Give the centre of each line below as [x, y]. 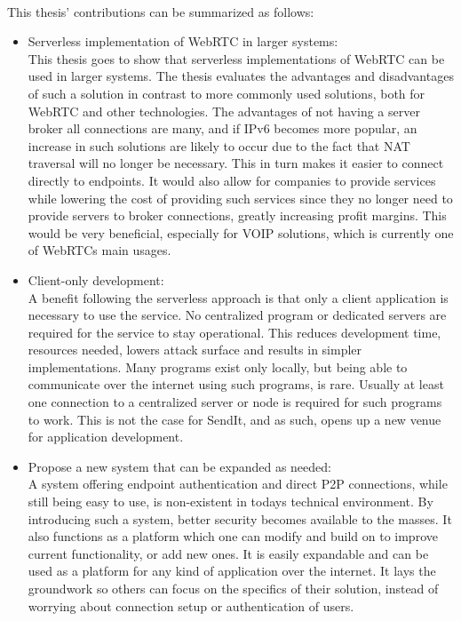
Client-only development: [96, 279]
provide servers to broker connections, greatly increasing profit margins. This [237, 215]
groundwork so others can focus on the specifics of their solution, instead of [233, 588]
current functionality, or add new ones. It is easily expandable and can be [228, 553]
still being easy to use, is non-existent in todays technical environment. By [230, 502]
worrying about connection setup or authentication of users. [191, 605]
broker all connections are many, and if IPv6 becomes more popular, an [223, 128]
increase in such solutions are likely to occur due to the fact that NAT [219, 145]
